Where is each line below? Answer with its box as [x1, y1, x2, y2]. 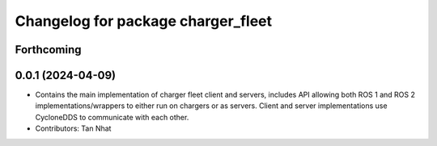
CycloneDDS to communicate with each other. [35, 112, 189, 122]
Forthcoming [15, 43, 82, 56]
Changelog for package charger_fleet [15, 12, 273, 30]
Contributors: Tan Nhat [35, 123, 112, 133]
